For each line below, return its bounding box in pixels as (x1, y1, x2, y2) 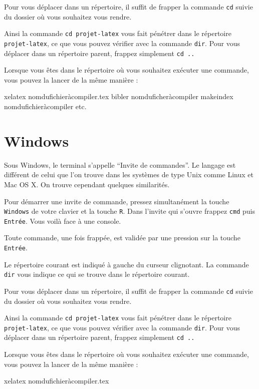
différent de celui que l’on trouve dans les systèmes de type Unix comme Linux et (4, 169, 253, 180)
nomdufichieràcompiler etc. (4, 101, 87, 111)
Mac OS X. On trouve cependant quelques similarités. (4, 179, 170, 189)
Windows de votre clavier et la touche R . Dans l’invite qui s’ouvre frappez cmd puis (4, 206, 255, 216)
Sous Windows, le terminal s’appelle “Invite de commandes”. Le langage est (4, 159, 236, 170)
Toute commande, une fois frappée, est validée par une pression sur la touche (4, 232, 240, 243)
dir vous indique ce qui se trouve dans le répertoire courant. (4, 269, 190, 279)
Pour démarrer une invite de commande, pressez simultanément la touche (4, 196, 229, 206)
